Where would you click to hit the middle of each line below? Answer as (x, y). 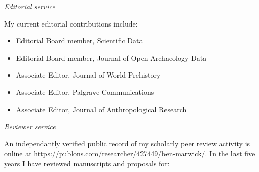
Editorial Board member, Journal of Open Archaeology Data (111, 57)
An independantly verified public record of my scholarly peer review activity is (127, 143)
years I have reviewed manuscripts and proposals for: (87, 163)
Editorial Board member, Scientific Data (79, 41)
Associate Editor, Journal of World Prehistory (88, 75)
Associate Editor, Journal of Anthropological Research (101, 109)
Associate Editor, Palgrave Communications (85, 92)
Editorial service (30, 6)
